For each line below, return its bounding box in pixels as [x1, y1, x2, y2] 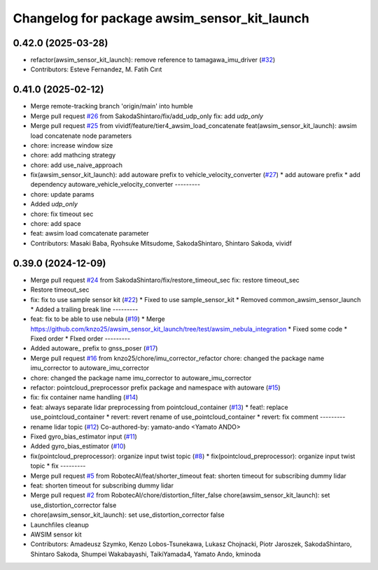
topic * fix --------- [30, 462, 86, 470]
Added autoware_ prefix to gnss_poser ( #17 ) [30, 344, 158, 352]
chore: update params [30, 190, 94, 199]
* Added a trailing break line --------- [30, 305, 139, 313]
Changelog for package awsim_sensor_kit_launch [13, 10, 309, 26]
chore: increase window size [30, 141, 113, 150]
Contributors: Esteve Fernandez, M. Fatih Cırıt [30, 65, 162, 73]
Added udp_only [30, 200, 78, 208]
